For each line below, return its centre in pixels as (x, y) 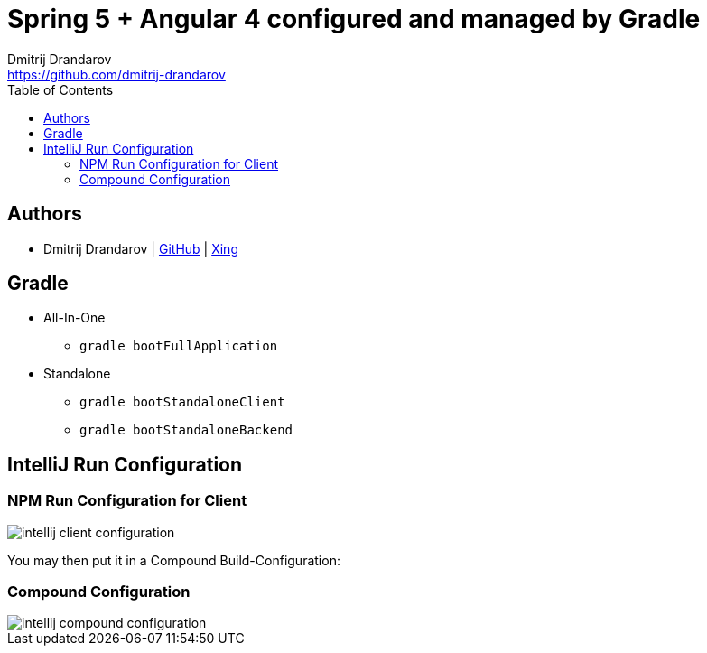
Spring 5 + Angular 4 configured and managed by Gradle (354, 19)
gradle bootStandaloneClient (182, 402)
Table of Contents (60, 89)
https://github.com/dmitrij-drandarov (116, 74)
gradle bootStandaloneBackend (186, 430)
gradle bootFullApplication (179, 346)
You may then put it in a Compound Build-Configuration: (174, 560)
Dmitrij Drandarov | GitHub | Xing (141, 248)
